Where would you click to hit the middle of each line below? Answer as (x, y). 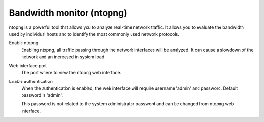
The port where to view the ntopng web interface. (71, 72)
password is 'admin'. (42, 95)
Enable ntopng (24, 43)
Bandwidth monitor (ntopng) (68, 13)
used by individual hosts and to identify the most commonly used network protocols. (94, 34)
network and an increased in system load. (64, 57)
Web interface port (28, 65)
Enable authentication (31, 81)
